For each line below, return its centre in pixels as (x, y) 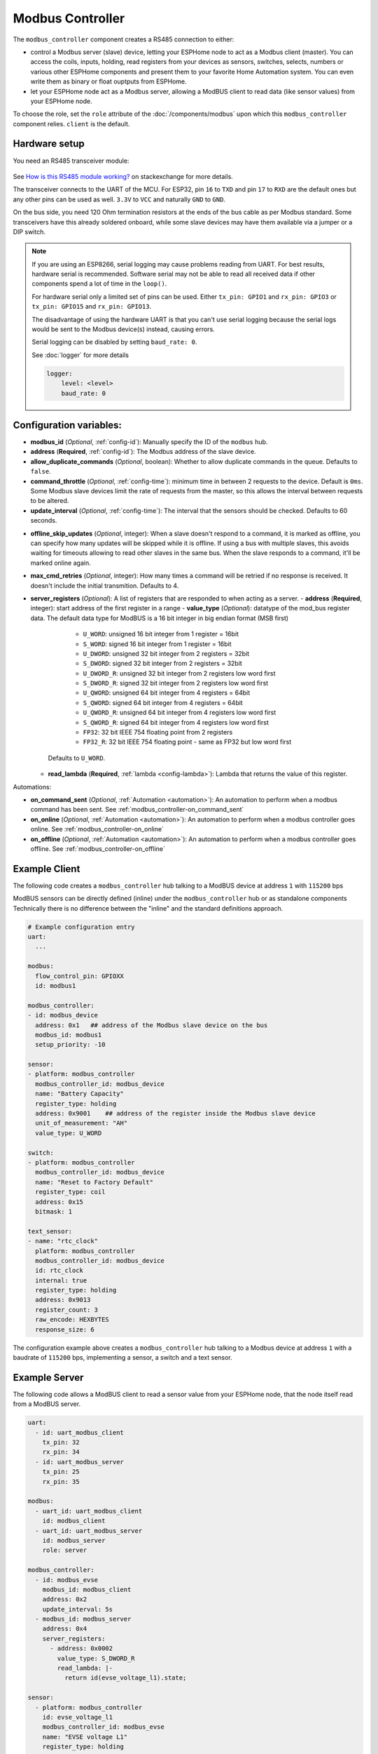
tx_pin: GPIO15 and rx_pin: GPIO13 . (92, 307)
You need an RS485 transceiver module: (71, 161)
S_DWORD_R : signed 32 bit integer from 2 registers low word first (176, 683)
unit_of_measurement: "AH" (82, 1123)
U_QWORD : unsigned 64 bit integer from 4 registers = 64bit (167, 693)
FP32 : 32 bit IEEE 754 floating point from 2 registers (158, 732)
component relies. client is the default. (71, 123)
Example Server (48, 1378)
